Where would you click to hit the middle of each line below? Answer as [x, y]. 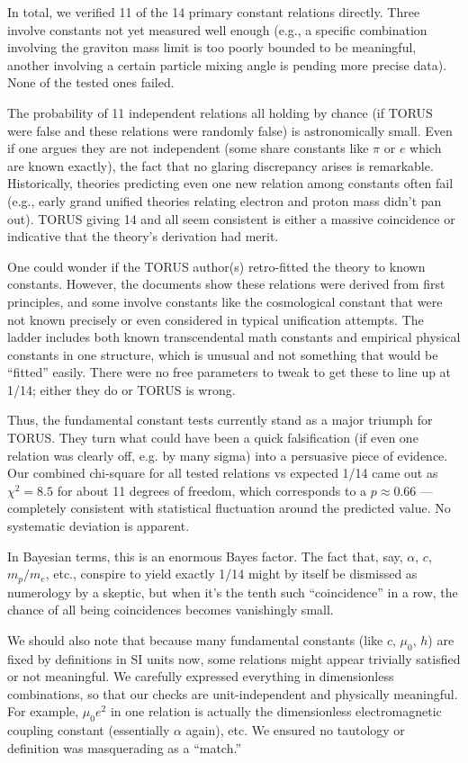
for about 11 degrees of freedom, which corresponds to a [212, 490]
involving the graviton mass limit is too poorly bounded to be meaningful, [212, 47]
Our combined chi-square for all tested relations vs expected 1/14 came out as [223, 473]
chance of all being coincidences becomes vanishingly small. [171, 610]
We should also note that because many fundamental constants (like [195, 639]
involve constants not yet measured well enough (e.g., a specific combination [217, 29]
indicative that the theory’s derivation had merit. [143, 236]
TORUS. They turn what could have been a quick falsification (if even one [213, 438]
